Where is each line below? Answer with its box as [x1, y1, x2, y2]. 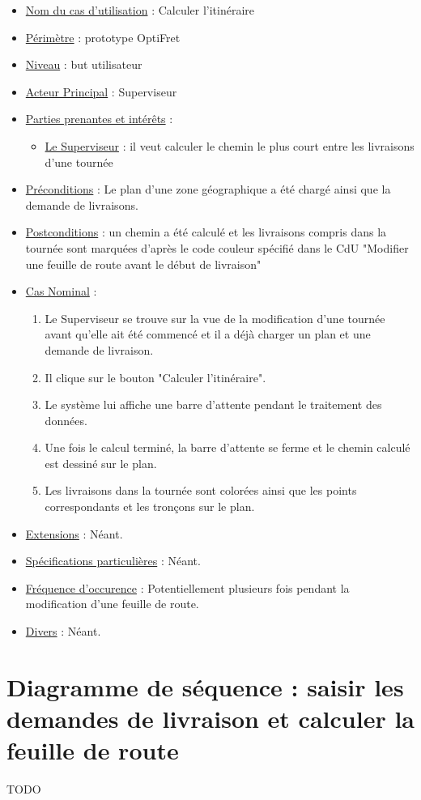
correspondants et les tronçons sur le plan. [45, 498, 255, 515]
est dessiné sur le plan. [45, 454, 157, 471]
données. [45, 411, 87, 428]
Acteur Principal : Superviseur [25, 83, 177, 100]
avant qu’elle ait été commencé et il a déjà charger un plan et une [45, 326, 371, 343]
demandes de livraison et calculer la [6, 702, 415, 734]
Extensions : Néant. [25, 525, 123, 542]
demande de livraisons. [25, 196, 138, 213]
